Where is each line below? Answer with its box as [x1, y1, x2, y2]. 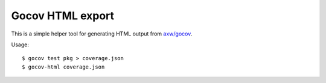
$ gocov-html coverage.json [22, 63, 105, 70]
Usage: [11, 41, 30, 48]
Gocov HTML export [11, 9, 115, 22]
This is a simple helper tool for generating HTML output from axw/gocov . [11, 30, 193, 37]
